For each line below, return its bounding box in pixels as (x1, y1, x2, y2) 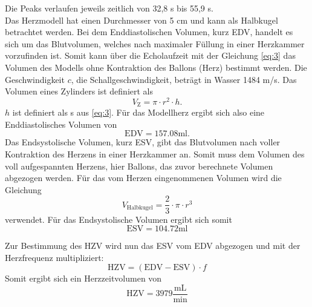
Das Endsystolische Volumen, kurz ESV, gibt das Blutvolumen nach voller (5, 136, 281, 148)
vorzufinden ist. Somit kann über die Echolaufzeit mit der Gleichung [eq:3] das (5, 49, 296, 62)
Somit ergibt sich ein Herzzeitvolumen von (5, 272, 162, 285)
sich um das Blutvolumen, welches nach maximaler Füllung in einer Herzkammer (5, 37, 305, 50)
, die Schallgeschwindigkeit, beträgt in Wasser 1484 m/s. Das (71, 73, 297, 85)
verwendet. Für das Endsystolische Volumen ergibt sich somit (5, 213, 232, 225)
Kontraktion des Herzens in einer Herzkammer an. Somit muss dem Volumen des (5, 148, 305, 160)
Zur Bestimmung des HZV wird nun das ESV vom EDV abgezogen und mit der (5, 239, 301, 252)
